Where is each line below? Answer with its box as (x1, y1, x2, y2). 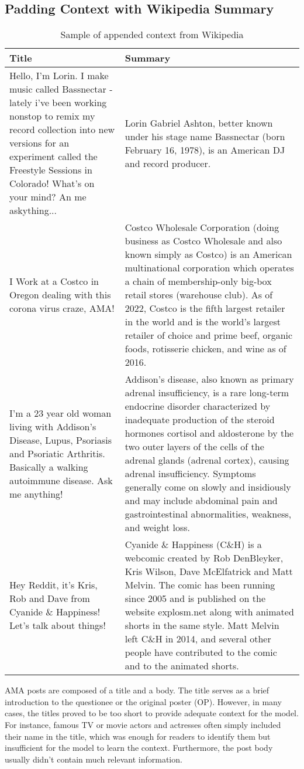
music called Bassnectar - (9, 82, 113, 96)
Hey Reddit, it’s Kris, (9, 578, 98, 592)
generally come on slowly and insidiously (125, 480, 291, 494)
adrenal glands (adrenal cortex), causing (125, 453, 289, 467)
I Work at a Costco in (9, 274, 99, 288)
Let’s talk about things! (9, 618, 106, 632)
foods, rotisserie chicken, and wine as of (125, 342, 286, 356)
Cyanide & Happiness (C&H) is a (125, 537, 262, 552)
